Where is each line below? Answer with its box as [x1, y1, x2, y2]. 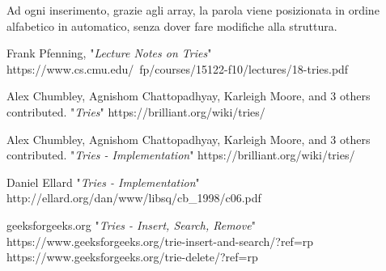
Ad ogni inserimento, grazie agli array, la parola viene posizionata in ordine [6, 2, 380, 18]
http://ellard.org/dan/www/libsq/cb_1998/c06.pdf [6, 189, 261, 206]
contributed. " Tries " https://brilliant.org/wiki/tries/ [6, 103, 265, 120]
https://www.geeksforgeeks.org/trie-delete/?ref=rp [6, 248, 258, 265]
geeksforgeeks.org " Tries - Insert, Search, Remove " [6, 216, 256, 233]
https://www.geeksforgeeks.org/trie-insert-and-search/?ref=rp [6, 232, 314, 249]
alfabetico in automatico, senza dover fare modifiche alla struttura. [6, 17, 337, 34]
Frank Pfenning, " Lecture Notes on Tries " [6, 44, 212, 61]
